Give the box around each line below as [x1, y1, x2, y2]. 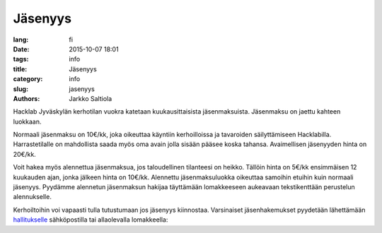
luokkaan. [13, 117, 42, 126]
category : [13, 75, 43, 83]
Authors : [13, 94, 40, 102]
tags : [13, 55, 29, 64]
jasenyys [69, 85, 95, 93]
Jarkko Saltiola [69, 94, 112, 102]
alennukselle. [13, 193, 52, 201]
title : [13, 64, 28, 73]
